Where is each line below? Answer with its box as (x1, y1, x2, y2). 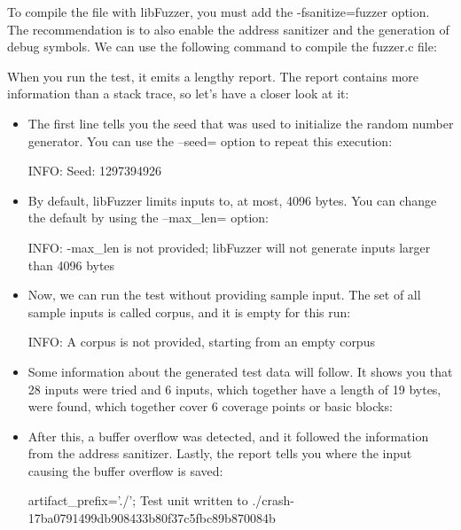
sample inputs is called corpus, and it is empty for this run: (27, 302, 351, 321)
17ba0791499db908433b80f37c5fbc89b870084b (27, 509, 276, 527)
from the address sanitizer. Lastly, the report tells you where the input (27, 444, 412, 463)
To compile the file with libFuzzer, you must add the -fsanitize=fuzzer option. (7, 3, 430, 20)
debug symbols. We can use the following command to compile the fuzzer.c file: (7, 37, 437, 56)
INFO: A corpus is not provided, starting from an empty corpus (27, 332, 375, 351)
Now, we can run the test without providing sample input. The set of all (27, 285, 421, 304)
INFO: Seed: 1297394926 (27, 161, 162, 180)
